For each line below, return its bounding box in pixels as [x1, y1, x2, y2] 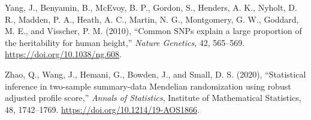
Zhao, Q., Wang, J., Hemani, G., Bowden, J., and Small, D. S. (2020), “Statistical [5, 67, 306, 80]
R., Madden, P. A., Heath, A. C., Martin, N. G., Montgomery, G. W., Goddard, [5, 13, 299, 25]
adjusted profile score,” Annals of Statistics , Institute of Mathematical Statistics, [5, 91, 301, 104]
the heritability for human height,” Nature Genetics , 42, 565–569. [5, 36, 245, 48]
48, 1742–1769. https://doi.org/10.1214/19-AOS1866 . [5, 103, 200, 115]
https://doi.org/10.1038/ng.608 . [5, 48, 122, 60]
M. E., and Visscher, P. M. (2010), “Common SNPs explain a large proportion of [5, 24, 302, 37]
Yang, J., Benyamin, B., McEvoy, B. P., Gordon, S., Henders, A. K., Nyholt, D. [5, 1, 297, 13]
